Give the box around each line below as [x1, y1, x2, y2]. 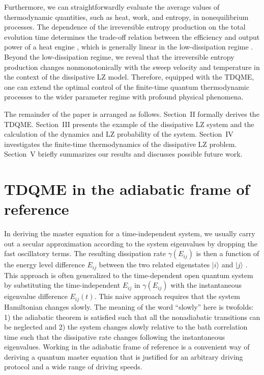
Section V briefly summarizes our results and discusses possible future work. [4, 148, 243, 159]
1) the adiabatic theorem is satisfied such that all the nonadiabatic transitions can [4, 311, 260, 322]
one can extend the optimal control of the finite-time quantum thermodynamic [4, 81, 249, 92]
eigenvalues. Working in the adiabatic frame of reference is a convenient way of [4, 341, 250, 352]
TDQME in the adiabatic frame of [4, 179, 250, 199]
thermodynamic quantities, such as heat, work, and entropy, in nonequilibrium [4, 11, 249, 22]
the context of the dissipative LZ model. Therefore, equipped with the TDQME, [4, 71, 254, 82]
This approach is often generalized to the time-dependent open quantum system [4, 269, 253, 280]
